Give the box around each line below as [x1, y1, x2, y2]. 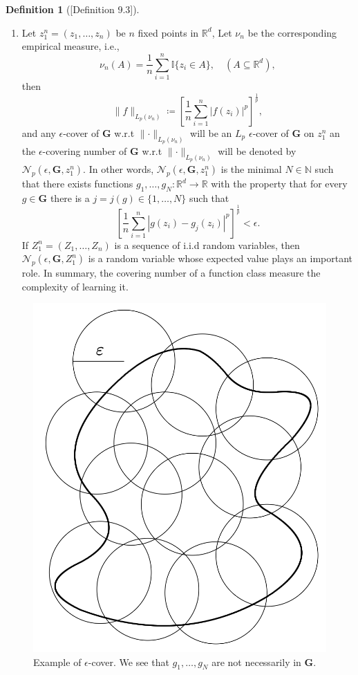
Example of [33, 654, 82, 669]
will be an [190, 125, 232, 140]
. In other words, [83, 162, 154, 176]
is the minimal [220, 162, 282, 176]
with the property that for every [211, 176, 348, 191]
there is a [50, 190, 90, 205]
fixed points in [138, 25, 199, 39]
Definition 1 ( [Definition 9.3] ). [6, 2, 140, 16]
